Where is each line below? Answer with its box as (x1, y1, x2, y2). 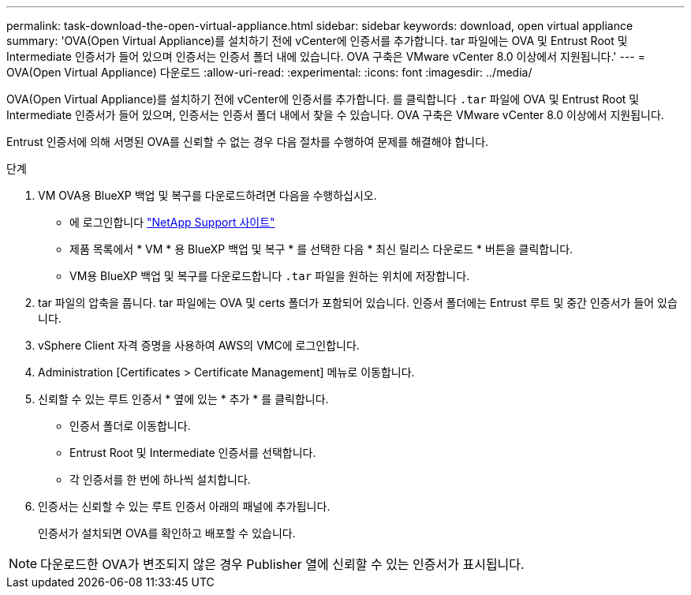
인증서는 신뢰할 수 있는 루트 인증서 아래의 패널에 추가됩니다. (38, 500, 331, 513)
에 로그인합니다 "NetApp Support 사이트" (69, 215, 275, 229)
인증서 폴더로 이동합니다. (69, 419, 191, 432)
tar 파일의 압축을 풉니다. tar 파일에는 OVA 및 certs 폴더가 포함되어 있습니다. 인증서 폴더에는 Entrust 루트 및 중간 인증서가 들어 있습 (38, 296, 678, 309)
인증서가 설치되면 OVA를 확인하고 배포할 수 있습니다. (38, 526, 296, 540)
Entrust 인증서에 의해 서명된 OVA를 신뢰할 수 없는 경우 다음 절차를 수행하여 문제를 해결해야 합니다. (6, 135, 489, 148)
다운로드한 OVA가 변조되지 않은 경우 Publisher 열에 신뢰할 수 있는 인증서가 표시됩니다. (40, 556, 525, 572)
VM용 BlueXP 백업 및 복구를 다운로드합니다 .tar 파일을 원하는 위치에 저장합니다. (69, 269, 470, 283)
